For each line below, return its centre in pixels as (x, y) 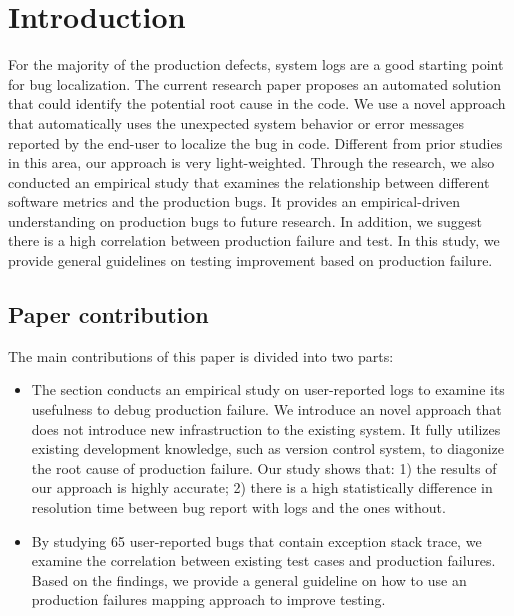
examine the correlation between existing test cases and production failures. (263, 560)
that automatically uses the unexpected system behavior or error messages (236, 122)
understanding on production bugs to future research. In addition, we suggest (245, 220)
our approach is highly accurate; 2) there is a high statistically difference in (262, 487)
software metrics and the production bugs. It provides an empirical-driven (234, 201)
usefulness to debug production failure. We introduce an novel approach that (266, 409)
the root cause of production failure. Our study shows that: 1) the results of (264, 467)
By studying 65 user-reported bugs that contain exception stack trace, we (256, 540)
